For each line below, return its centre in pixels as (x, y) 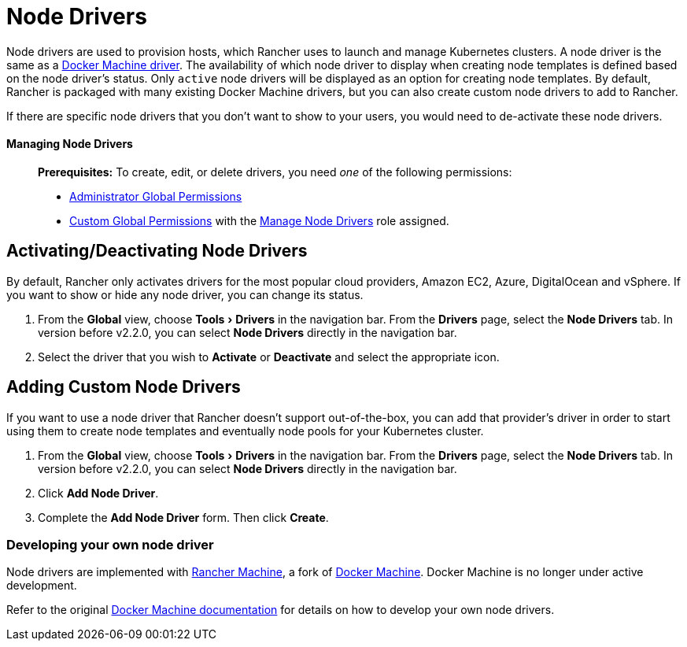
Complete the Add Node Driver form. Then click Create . (183, 517)
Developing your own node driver (110, 545)
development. (42, 586)
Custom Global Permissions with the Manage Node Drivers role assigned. (259, 220)
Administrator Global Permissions (156, 196)
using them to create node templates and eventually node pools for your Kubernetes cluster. (245, 431)
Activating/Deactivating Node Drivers (157, 251)
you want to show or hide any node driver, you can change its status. (185, 294)
